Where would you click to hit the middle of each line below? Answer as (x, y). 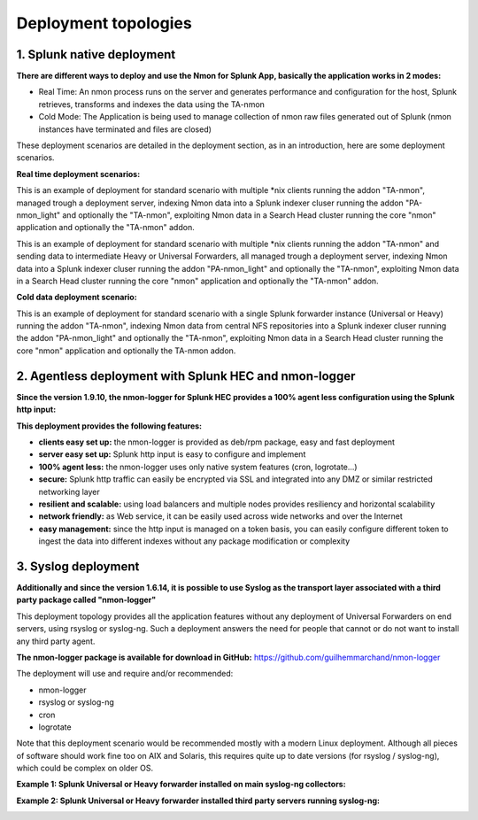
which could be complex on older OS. (85, 768)
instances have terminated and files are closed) (125, 129)
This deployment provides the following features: (109, 426)
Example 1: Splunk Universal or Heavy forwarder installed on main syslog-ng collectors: (181, 785)
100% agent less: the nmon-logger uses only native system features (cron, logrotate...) (198, 467)
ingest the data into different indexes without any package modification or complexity (194, 541)
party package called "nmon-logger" (86, 600)
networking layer (69, 491)
